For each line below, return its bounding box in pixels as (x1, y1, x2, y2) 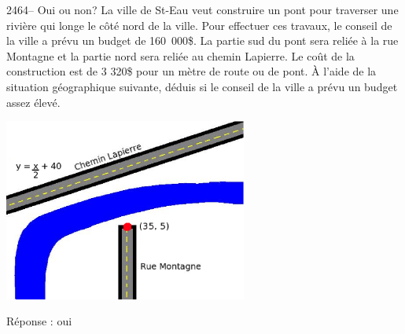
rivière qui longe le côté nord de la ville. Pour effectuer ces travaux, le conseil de (6, 17, 392, 33)
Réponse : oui (6, 313, 72, 329)
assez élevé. (6, 94, 61, 110)
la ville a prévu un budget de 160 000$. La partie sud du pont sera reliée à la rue (6, 32, 399, 49)
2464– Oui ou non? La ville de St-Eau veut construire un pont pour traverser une (6, 2, 399, 17)
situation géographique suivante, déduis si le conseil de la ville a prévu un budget (6, 78, 398, 94)
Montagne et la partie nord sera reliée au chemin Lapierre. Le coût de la (6, 47, 355, 64)
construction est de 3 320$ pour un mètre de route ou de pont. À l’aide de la (6, 63, 377, 79)
